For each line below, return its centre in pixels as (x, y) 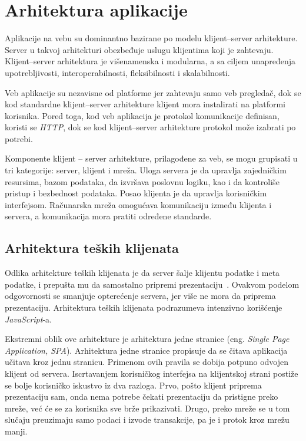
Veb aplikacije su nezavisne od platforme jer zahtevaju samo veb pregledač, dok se (153, 92)
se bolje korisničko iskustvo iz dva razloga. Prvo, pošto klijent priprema (133, 385)
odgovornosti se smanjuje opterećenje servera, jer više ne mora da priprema (140, 296)
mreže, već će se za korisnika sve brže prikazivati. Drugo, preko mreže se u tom (147, 408)
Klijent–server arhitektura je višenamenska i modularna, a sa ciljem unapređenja (150, 61)
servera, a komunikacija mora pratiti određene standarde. (108, 216)
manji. (16, 431)
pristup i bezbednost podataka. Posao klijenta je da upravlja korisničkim (136, 193)
